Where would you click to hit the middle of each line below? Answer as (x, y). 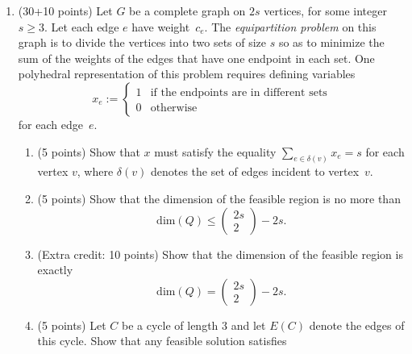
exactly (55, 270)
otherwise (174, 108)
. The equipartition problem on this (290, 26)
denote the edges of (357, 325)
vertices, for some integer (325, 10)
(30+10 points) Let (65, 10)
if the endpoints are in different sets (239, 92)
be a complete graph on (187, 10)
